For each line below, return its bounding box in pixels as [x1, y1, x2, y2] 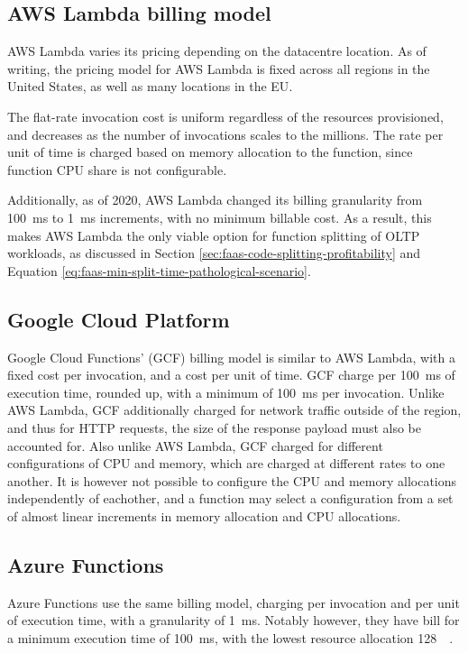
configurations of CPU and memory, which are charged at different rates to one [7, 454, 445, 473]
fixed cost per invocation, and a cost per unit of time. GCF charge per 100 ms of [7, 365, 455, 384]
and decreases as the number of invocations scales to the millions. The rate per [7, 124, 444, 143]
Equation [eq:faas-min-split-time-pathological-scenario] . [7, 261, 311, 280]
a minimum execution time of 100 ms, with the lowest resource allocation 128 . [7, 628, 454, 647]
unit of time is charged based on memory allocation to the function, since [7, 143, 413, 161]
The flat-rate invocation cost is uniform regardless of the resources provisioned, [7, 106, 444, 125]
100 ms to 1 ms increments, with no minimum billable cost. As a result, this [7, 207, 432, 226]
